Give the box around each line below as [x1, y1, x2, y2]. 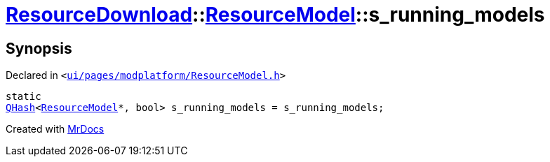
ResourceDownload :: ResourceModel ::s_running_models [6, 3, 545, 27]
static [6, 91, 41, 103]
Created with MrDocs [6, 123, 105, 135]
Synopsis [6, 39, 72, 57]
